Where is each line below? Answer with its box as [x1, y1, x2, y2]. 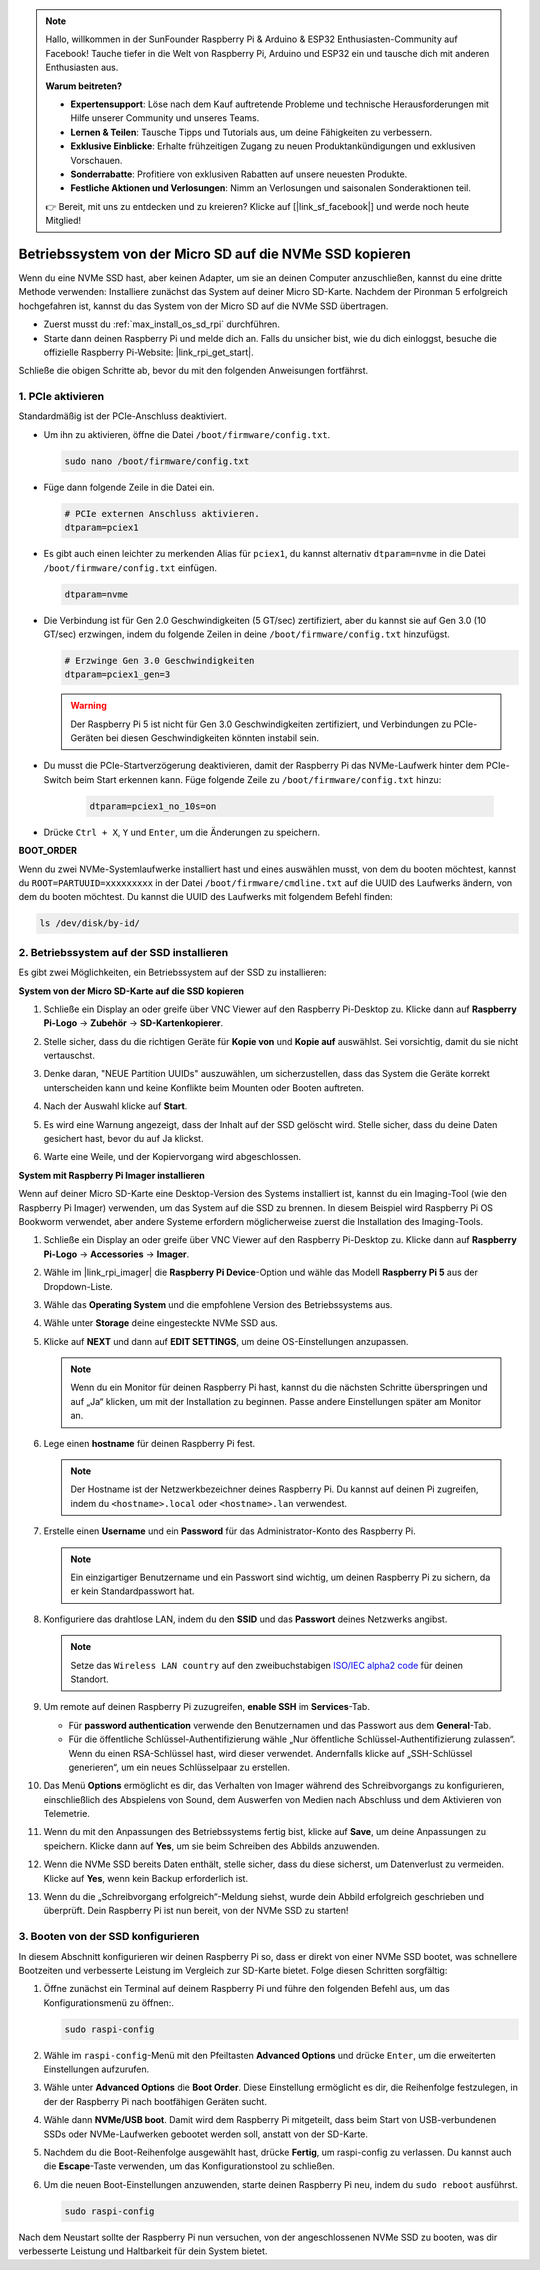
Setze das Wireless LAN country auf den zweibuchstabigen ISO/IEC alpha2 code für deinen [70, 1659, 464, 1671]
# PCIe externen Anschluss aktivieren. [64, 508, 260, 519]
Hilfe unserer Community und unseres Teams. [70, 112, 260, 124]
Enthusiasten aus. [45, 61, 119, 74]
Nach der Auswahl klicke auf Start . [43, 1100, 188, 1112]
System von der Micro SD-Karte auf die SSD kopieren [18, 985, 245, 997]
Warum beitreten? [45, 80, 123, 92]
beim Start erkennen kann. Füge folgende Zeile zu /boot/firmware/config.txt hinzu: [73, 773, 442, 785]
